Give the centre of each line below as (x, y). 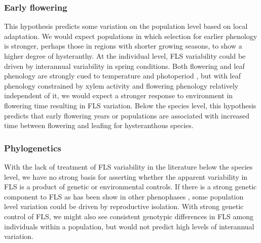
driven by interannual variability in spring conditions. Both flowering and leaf (124, 66)
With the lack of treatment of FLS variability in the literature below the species (128, 166)
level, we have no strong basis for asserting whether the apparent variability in (126, 176)
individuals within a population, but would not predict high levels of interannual (129, 226)
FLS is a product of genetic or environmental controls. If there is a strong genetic (130, 187)
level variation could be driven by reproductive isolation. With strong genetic (124, 206)
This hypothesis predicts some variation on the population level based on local (126, 26)
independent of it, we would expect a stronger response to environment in (119, 95)
